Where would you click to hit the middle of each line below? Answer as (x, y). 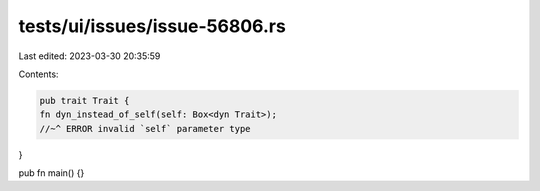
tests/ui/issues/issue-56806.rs (152, 26)
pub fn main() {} (51, 173)
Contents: (38, 74)
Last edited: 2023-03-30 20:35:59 (89, 56)
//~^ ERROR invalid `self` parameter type (145, 128)
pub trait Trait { (84, 100)
